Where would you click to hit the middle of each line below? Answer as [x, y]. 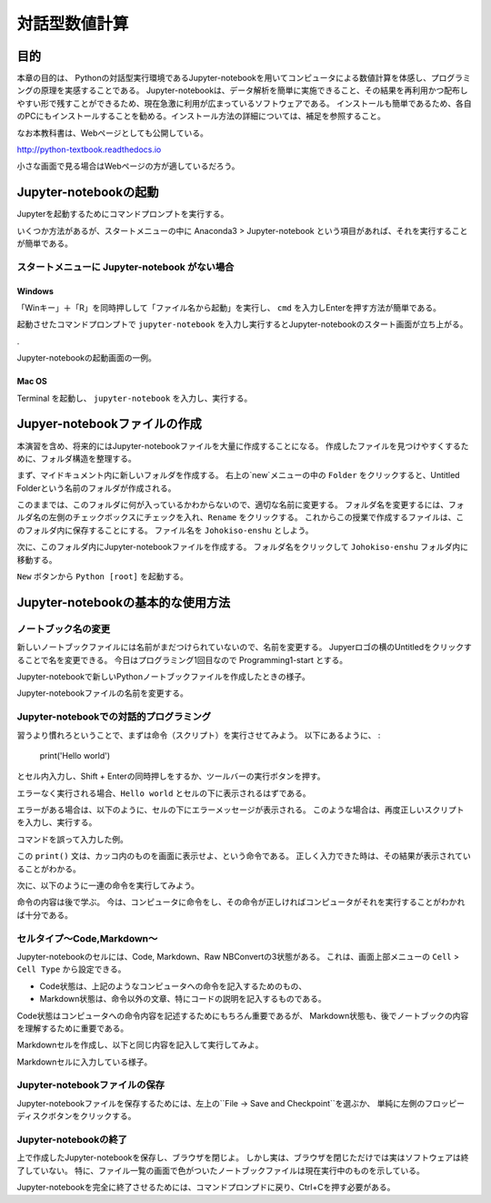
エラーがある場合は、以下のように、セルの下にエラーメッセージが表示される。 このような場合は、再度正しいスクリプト [240, 810]
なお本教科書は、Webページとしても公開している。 [112, 133]
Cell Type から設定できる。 [71, 969]
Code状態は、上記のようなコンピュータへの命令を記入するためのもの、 [173, 986]
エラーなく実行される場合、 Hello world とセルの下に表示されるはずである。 [164, 793]
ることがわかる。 [49, 869]
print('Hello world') [75, 755]
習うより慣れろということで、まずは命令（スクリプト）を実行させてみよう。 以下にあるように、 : [199, 735]
